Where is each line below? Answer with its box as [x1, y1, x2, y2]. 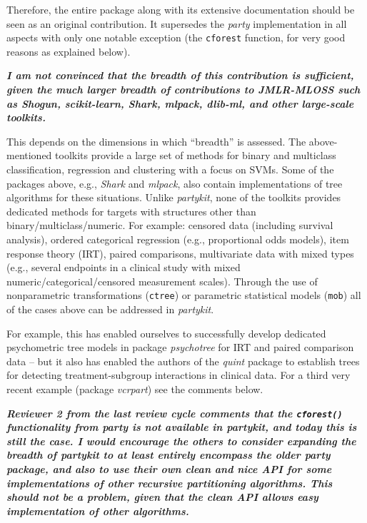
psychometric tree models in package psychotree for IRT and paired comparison [6, 340, 354, 355]
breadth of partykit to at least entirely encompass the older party [6, 447, 331, 462]
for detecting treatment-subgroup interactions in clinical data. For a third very [6, 367, 351, 382]
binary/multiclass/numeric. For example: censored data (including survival [6, 218, 333, 233]
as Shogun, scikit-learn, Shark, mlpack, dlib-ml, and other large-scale [6, 96, 354, 111]
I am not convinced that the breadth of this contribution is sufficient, [6, 68, 354, 83]
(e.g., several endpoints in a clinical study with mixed [6, 260, 241, 275]
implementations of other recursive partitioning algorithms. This [6, 475, 333, 490]
